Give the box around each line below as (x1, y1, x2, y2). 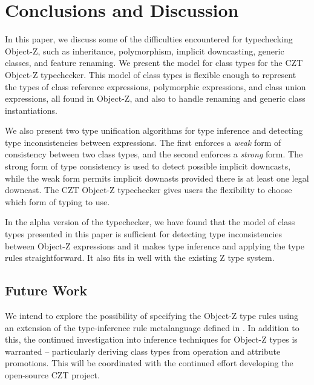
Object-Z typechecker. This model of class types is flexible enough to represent (5, 68, 296, 81)
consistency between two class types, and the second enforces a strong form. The (5, 148, 303, 160)
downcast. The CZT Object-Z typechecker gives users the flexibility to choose (5, 183, 292, 196)
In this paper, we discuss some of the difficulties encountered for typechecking (5, 33, 293, 45)
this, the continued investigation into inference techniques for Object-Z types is (5, 333, 298, 346)
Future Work (5, 281, 88, 300)
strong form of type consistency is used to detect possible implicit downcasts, (5, 160, 291, 173)
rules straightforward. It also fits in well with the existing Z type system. (5, 251, 275, 264)
